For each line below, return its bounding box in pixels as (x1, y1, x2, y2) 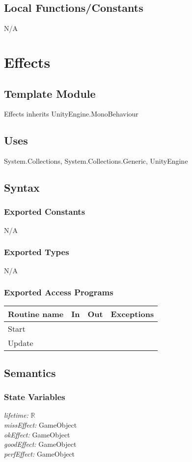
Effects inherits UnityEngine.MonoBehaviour (4, 109, 138, 119)
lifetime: (4, 410, 28, 420)
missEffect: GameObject (4, 419, 77, 430)
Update (8, 337, 33, 349)
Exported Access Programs (4, 286, 113, 298)
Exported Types (4, 246, 69, 258)
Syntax (4, 180, 40, 195)
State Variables (4, 391, 65, 403)
